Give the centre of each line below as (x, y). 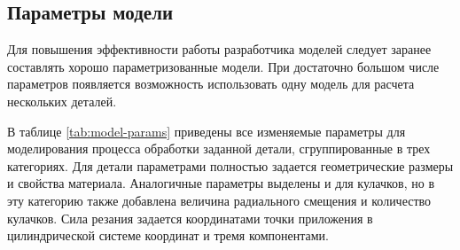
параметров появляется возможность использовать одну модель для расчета (211, 84)
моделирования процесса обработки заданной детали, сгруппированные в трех (219, 148)
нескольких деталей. (62, 101)
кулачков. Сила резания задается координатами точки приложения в (190, 218)
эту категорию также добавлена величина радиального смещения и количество (219, 200)
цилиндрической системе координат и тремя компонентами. (168, 235)
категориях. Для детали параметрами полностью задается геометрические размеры (230, 165)
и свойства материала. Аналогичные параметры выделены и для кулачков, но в (221, 183)
